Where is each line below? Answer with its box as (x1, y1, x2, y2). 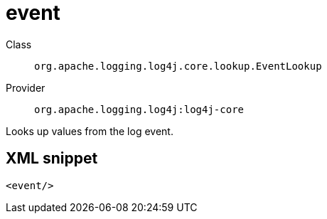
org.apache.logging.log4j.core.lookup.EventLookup (34, 60, 322, 72)
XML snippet (6, 149, 98, 168)
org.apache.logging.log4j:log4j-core (34, 103, 245, 115)
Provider (6, 81, 45, 94)
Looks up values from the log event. (6, 124, 173, 137)
